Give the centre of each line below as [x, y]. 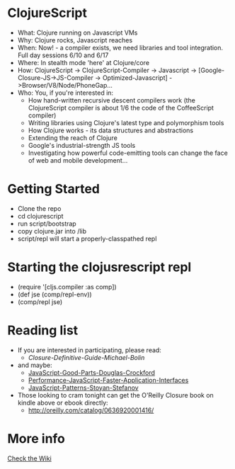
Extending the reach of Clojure [73, 138]
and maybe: [35, 365]
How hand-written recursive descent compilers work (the [112, 100]
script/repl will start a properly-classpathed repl [87, 238]
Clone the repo [39, 208]
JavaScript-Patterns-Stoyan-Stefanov [84, 388]
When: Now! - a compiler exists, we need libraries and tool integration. [120, 47]
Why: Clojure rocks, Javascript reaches [75, 40]
